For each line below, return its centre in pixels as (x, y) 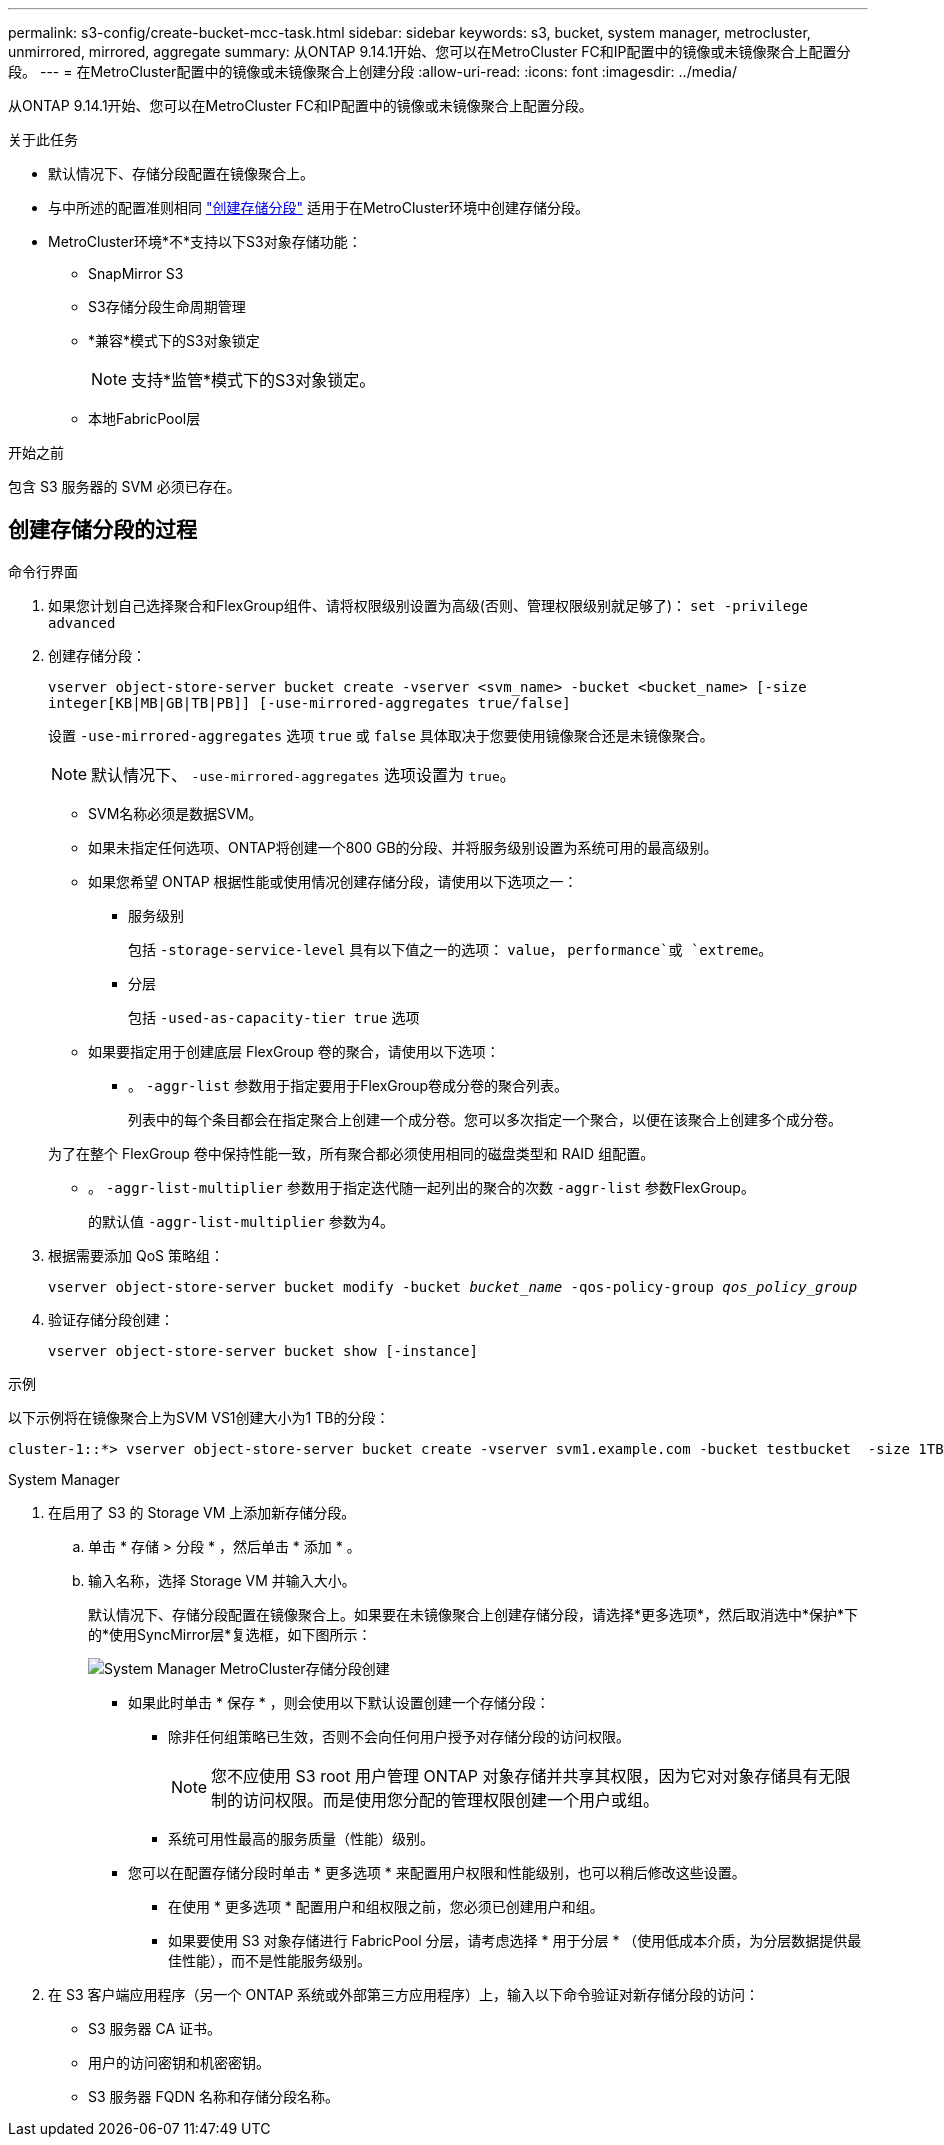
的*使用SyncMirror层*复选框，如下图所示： (230, 1634)
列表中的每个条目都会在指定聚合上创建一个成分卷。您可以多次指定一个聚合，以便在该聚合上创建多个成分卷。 (485, 1119)
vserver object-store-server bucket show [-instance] (263, 1350)
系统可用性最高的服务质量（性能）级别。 (301, 1838)
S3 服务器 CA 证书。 (155, 2028)
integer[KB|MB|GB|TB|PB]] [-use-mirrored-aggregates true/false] (309, 702)
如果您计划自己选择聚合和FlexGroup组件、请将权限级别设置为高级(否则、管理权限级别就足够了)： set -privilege (428, 605)
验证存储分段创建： (111, 1319)
